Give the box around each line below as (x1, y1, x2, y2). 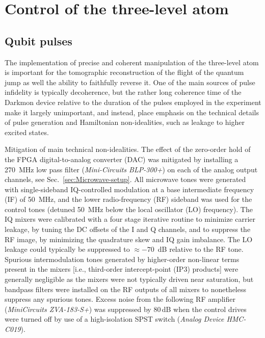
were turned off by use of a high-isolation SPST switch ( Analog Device (5, 314, 224, 324)
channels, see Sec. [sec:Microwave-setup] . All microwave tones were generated (5, 174, 246, 185)
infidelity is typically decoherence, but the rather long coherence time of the (5, 87, 242, 97)
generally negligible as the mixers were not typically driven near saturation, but (5, 274, 254, 284)
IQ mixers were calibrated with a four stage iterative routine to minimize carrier (5, 214, 256, 224)
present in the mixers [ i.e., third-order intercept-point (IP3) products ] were (5, 264, 238, 274)
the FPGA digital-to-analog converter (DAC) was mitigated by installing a (5, 153, 238, 164)
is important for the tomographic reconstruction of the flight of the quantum (5, 67, 244, 77)
